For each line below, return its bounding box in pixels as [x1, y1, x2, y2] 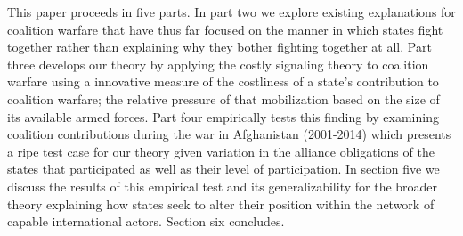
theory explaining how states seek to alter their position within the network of [7, 194, 435, 213]
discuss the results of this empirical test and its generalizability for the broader [7, 176, 438, 195]
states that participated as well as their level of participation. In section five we [7, 159, 440, 178]
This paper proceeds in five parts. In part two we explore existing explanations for [7, 3, 456, 20]
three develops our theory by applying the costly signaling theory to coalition [7, 54, 429, 73]
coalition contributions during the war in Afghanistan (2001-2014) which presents [7, 125, 451, 143]
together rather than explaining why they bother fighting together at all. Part [7, 37, 432, 56]
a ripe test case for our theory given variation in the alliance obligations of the [7, 142, 435, 160]
